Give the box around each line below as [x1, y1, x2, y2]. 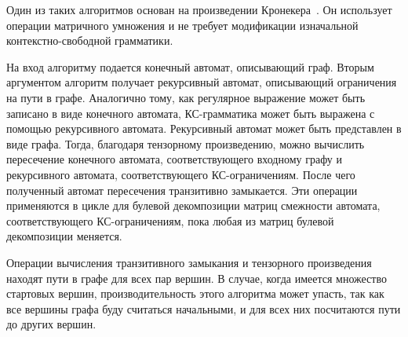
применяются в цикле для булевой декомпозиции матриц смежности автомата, [6, 197, 381, 214]
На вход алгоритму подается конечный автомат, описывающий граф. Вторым [6, 58, 374, 75]
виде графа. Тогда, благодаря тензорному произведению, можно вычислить [6, 135, 365, 152]
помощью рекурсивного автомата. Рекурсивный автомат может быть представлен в [6, 120, 402, 137]
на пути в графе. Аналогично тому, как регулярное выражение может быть [6, 89, 366, 105]
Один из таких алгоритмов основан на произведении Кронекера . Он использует [6, 2, 392, 17]
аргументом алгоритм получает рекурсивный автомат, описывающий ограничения [6, 74, 397, 90]
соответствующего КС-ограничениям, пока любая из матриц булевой [6, 212, 334, 229]
